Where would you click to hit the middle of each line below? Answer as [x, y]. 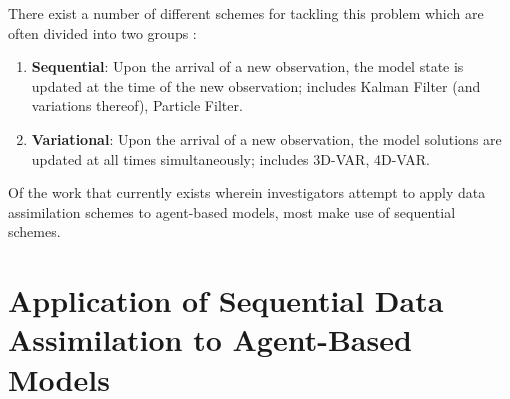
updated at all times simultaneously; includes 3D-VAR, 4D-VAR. [230, 158]
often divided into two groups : [102, 32]
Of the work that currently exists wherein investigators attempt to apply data [247, 192]
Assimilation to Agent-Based [210, 339]
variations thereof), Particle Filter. [137, 105]
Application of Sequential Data [226, 300]
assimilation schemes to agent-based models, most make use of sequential [232, 211]
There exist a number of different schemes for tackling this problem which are [246, 13]
